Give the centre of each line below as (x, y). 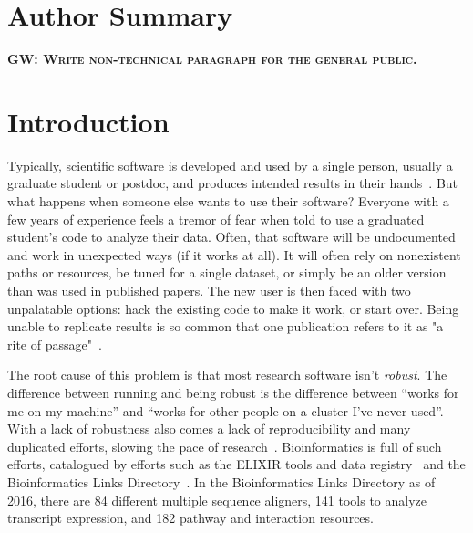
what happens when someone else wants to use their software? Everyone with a (228, 201)
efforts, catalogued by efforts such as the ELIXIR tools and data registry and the (236, 464)
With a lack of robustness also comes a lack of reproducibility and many (209, 428)
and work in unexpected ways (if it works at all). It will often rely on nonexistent (234, 254)
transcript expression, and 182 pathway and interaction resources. (190, 518)
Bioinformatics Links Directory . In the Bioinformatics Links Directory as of (221, 481)
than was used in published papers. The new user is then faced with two (209, 290)
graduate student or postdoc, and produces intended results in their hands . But (233, 183)
